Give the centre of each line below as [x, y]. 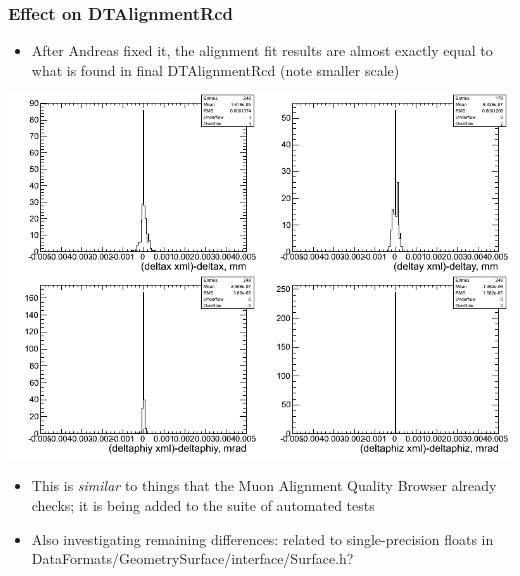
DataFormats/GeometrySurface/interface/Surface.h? [192, 558]
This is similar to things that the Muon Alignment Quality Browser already [264, 485]
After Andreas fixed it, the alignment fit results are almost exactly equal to [262, 50]
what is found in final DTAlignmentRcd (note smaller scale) [215, 69]
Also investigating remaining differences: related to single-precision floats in [262, 538]
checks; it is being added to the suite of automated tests [203, 505]
